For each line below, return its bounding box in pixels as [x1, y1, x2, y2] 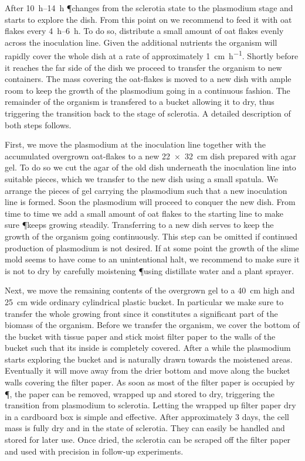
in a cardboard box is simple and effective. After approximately [5, 410, 233, 422]
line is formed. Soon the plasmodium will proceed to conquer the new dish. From [5, 196, 296, 208]
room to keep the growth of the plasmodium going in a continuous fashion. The [5, 84, 290, 96]
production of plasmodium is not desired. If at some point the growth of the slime [5, 241, 299, 254]
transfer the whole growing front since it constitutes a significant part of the [5, 307, 278, 319]
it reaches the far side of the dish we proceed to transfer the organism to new [5, 61, 282, 73]
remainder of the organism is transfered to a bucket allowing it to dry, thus [5, 95, 274, 108]
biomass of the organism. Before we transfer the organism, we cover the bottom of [5, 319, 300, 331]
